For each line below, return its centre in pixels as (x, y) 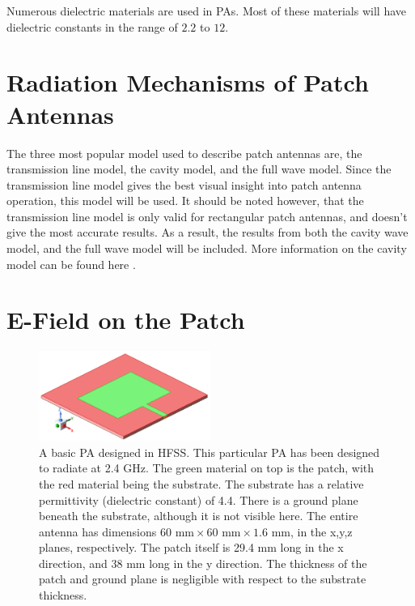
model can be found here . (71, 264)
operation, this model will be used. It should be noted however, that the (185, 201)
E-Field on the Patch (126, 320)
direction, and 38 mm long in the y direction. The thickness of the (203, 563)
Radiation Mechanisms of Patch (188, 82)
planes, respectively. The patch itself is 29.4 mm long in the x (191, 547)
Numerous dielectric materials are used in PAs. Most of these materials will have (206, 11)
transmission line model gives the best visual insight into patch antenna (184, 184)
